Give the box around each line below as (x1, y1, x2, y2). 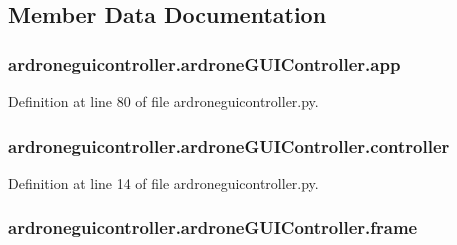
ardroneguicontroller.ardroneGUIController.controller (8, 133, 450, 158)
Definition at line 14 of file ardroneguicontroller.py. (8, 172, 319, 193)
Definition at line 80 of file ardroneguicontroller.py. (8, 91, 319, 111)
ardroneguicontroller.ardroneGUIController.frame (8, 215, 418, 240)
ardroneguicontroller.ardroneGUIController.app (8, 51, 401, 76)
